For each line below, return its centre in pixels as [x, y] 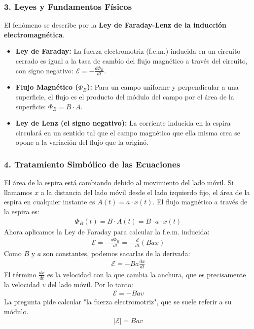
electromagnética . [34, 34]
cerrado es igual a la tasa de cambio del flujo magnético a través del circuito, [131, 61]
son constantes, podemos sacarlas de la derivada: [117, 253]
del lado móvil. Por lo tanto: [90, 284]
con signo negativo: [44, 70]
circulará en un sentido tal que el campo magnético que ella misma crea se [128, 132]
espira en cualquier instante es [50, 202]
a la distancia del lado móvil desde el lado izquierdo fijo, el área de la [145, 192]
